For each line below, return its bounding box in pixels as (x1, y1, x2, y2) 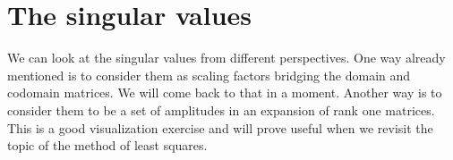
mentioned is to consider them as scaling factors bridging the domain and (7, 65, 411, 84)
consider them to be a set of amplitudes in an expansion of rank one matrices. (7, 100, 435, 119)
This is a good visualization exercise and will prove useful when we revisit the (7, 118, 433, 137)
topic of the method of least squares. (7, 136, 208, 155)
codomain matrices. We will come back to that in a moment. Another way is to (7, 83, 442, 102)
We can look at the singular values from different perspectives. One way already (7, 48, 446, 67)
